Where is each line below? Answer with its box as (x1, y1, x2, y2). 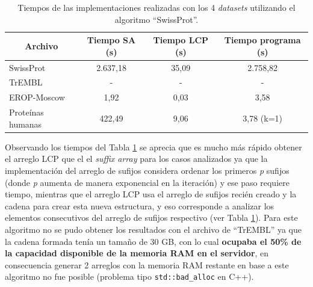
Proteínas (9, 106, 44, 119)
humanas (9, 117, 42, 130)
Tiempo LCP (153, 34, 209, 46)
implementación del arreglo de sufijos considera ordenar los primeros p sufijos (5, 164, 290, 177)
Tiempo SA (87, 34, 136, 46)
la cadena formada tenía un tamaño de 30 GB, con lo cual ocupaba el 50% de (5, 235, 302, 247)
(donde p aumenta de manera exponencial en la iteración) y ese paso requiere (5, 176, 290, 188)
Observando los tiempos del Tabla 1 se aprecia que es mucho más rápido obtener (5, 140, 302, 153)
